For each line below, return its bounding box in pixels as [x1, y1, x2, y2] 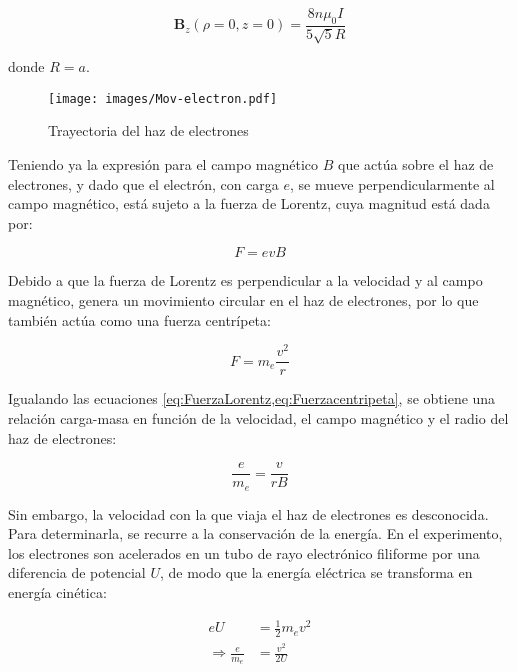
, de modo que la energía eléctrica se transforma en [159, 562, 473, 583]
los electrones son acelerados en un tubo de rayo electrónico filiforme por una [8, 542, 480, 563]
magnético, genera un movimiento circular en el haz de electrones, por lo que [8, 290, 479, 311]
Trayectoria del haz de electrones [48, 120, 249, 141]
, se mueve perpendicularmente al [290, 173, 495, 194]
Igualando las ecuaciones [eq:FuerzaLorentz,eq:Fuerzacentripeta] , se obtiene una [8, 388, 496, 409]
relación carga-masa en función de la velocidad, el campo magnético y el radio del [8, 407, 509, 428]
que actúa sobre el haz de [338, 154, 494, 175]
